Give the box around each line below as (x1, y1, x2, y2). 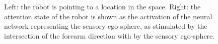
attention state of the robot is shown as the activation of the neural (4, 11, 212, 21)
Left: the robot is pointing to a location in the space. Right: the (4, 1, 201, 11)
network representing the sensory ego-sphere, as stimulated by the (4, 21, 207, 31)
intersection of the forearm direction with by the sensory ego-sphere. (4, 30, 215, 41)
